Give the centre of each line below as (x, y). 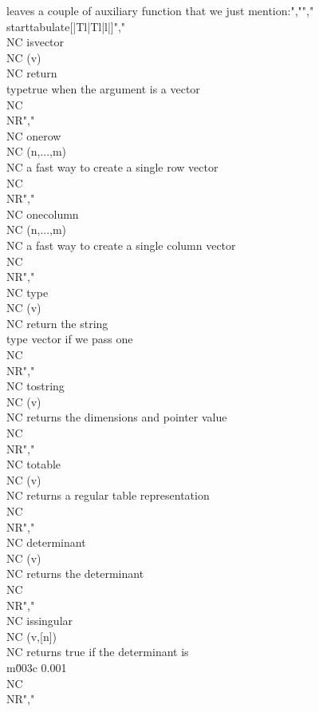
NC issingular (40, 621)
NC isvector (35, 42)
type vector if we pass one (70, 339)
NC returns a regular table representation (108, 495)
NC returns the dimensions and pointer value (117, 417)
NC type (28, 292)
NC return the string (57, 323)
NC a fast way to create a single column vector (121, 245)
